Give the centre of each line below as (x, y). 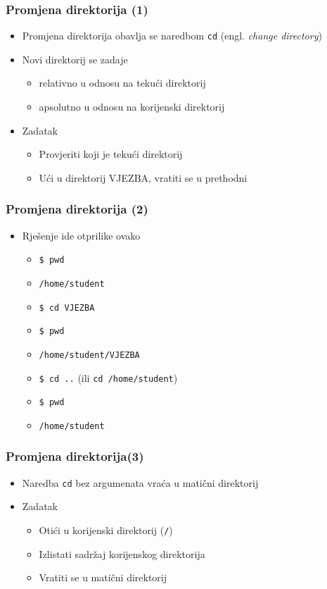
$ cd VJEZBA (67, 308)
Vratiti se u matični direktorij (103, 577)
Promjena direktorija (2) (77, 209)
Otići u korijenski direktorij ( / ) (106, 529)
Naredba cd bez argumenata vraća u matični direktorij (140, 482)
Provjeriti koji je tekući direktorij (111, 154)
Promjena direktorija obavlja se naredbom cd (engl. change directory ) (172, 36)
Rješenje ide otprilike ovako (81, 235)
